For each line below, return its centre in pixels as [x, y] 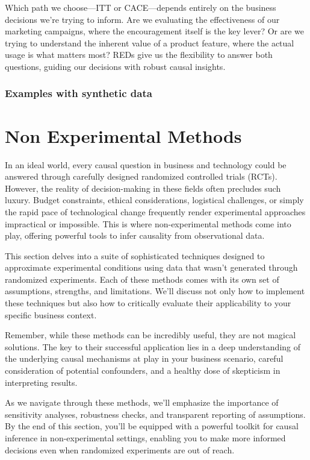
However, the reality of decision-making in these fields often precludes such [143, 188]
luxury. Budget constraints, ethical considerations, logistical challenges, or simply [154, 200]
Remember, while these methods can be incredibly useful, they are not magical [150, 335]
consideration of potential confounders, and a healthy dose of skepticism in [143, 370]
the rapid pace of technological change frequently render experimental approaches [155, 211]
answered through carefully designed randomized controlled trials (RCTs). [141, 176]
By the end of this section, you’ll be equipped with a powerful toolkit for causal [152, 426]
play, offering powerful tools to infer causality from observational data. [135, 235]
